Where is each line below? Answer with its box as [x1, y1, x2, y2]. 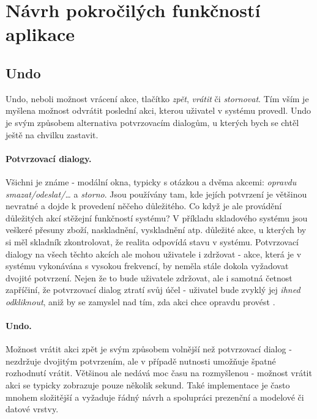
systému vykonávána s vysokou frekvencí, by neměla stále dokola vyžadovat [6, 259, 289, 272]
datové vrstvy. [6, 402, 59, 415]
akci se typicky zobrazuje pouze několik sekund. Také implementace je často [6, 379, 290, 391]
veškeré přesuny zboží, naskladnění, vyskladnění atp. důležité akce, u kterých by [6, 223, 307, 236]
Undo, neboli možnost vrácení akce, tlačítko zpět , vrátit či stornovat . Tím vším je [6, 92, 309, 105]
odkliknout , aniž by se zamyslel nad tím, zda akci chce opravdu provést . [6, 295, 275, 308]
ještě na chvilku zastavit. [6, 128, 99, 141]
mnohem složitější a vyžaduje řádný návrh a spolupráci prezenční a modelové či [6, 390, 304, 403]
